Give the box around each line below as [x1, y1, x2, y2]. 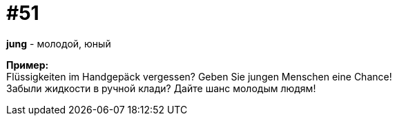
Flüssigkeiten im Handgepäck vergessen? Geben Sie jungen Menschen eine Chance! [6, 70, 392, 82]
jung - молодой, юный [6, 37, 111, 49]
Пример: [6, 58, 49, 71]
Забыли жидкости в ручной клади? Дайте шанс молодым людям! [6, 82, 316, 94]
